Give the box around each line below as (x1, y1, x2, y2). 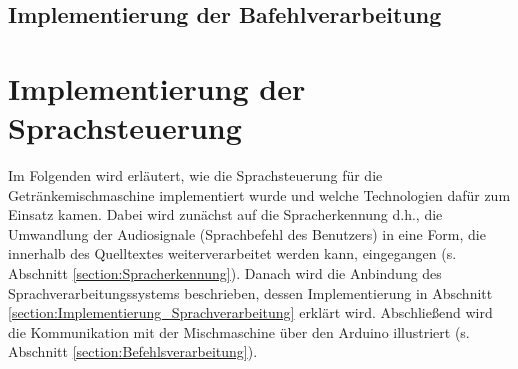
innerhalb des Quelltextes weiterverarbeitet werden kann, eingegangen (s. (8, 243, 457, 264)
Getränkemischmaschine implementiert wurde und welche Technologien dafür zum (8, 184, 511, 205)
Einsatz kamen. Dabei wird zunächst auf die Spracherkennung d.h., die (8, 204, 443, 225)
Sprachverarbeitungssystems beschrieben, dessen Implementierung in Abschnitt (8, 282, 493, 303)
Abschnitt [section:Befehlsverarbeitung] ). (8, 341, 258, 362)
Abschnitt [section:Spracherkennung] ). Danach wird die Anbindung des (8, 263, 442, 284)
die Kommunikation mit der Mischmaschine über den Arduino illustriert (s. (8, 321, 470, 342)
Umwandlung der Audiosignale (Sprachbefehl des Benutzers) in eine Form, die (8, 223, 486, 244)
